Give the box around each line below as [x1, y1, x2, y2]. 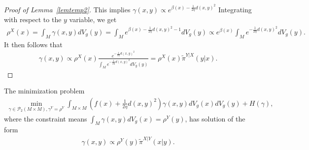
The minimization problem [4, 86, 85, 96]
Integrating [218, 4, 252, 15]
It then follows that [4, 39, 63, 49]
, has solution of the [185, 113, 245, 123]
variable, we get [69, 14, 117, 24]
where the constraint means [4, 113, 87, 123]
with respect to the [4, 14, 62, 24]
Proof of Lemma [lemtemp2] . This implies [4, 4, 131, 15]
